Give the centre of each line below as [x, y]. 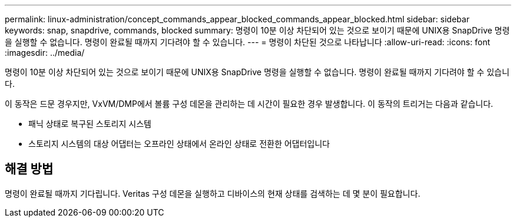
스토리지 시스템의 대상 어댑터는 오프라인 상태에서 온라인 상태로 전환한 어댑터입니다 [179, 144]
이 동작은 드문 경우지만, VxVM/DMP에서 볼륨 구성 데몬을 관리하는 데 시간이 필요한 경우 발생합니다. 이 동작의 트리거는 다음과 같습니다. [249, 104]
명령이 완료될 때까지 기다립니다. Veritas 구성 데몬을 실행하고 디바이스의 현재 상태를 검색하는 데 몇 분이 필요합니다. [213, 193]
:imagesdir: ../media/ [45, 53]
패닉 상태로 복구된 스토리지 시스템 [90, 124]
